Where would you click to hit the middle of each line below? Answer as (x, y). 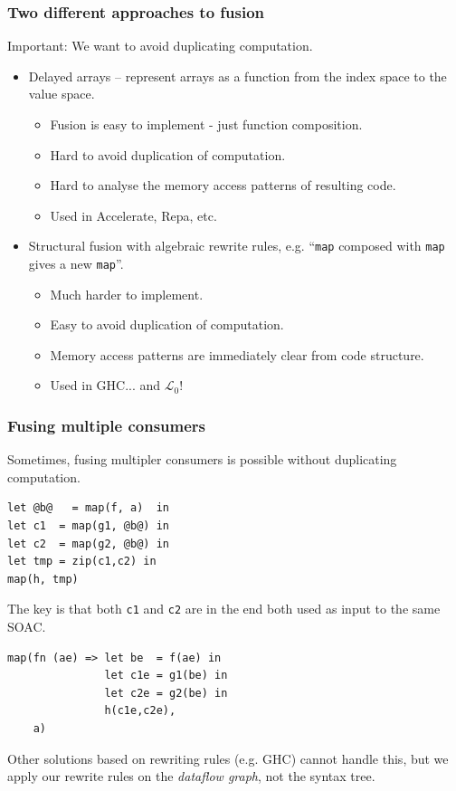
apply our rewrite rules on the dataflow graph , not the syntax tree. (191, 776)
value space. (62, 94)
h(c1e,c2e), (140, 711)
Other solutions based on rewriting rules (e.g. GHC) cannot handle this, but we (228, 758)
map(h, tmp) (43, 579)
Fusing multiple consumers (106, 425)
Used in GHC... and (105, 385)
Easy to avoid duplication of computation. (167, 324)
